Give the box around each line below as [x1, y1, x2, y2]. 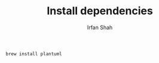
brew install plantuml [5, 51, 62, 57]
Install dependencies [47, 4, 153, 18]
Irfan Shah [87, 24, 113, 31]
